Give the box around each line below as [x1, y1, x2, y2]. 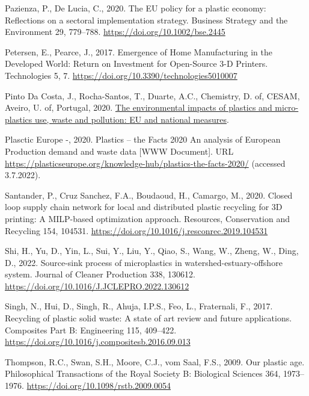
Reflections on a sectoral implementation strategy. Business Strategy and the [5, 13, 288, 26]
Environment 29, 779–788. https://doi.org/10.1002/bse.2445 [5, 25, 225, 38]
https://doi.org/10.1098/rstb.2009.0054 [26, 379, 171, 392]
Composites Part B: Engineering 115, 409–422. [5, 323, 177, 336]
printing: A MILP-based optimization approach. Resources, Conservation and [5, 212, 290, 224]
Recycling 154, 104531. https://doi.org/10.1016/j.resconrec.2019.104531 [5, 224, 268, 237]
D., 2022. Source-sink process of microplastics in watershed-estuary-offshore [5, 256, 283, 268]
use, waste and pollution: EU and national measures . [34, 113, 229, 125]
